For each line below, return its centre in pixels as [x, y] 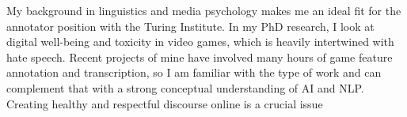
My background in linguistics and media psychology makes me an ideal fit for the [204, 10]
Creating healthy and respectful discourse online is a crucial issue [165, 103]
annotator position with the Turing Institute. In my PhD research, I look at [190, 26]
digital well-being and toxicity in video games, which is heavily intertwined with [200, 42]
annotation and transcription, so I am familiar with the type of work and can [194, 72]
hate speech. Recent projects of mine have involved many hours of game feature [200, 57]
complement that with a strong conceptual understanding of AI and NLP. [185, 87]
